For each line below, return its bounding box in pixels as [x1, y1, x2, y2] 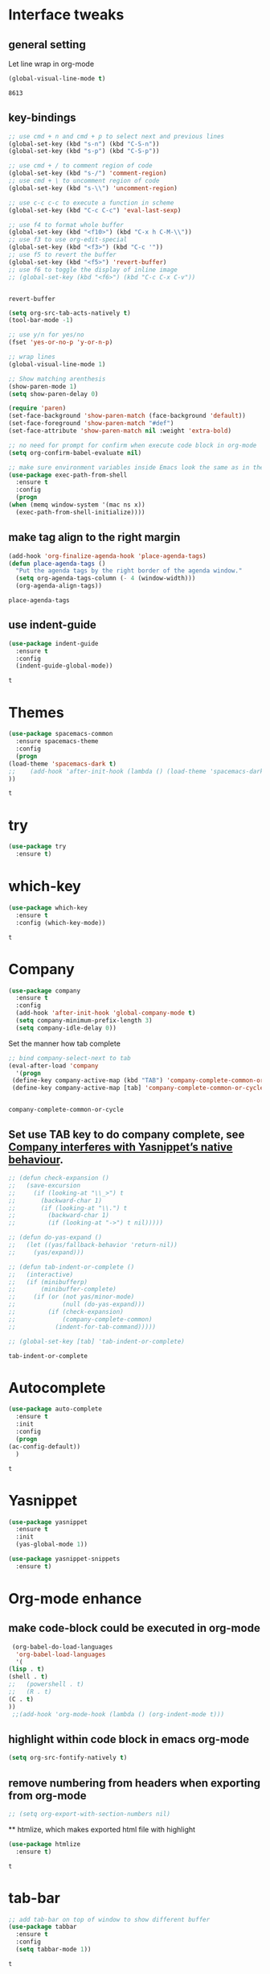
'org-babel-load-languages [15, 1650, 106, 1658]
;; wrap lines [8, 353, 56, 361]
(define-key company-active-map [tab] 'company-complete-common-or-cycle [11, 1084, 264, 1092]
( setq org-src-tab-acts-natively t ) [8, 308, 131, 317]
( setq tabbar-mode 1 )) [15, 1946, 92, 1954]
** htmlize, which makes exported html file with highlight [8, 1824, 195, 1834]
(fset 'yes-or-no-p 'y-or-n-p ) [8, 338, 113, 347]
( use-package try [8, 843, 67, 851]
